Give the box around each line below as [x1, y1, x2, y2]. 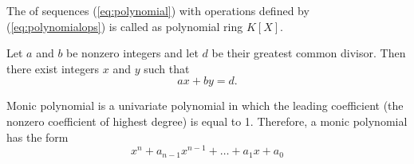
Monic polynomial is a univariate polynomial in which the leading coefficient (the [6, 97, 404, 114]
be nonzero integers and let [66, 45, 199, 61]
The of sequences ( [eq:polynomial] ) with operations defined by [6, 2, 310, 18]
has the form [6, 128, 69, 145]
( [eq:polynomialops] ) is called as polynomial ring [6, 18, 243, 34]
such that [144, 60, 190, 76]
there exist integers [6, 60, 100, 76]
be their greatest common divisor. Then [211, 45, 406, 61]
